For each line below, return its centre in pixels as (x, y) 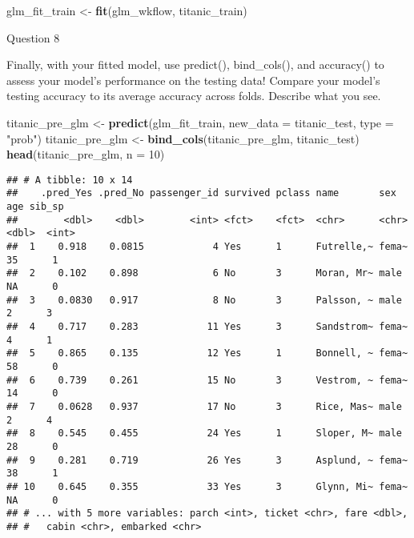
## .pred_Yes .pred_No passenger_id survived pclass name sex (201, 193)
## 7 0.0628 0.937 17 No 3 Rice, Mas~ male (204, 406)
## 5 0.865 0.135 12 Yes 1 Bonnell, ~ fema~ (207, 353)
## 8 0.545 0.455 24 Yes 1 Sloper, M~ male (204, 434)
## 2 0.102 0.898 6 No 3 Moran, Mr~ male (204, 273)
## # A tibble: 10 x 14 (70, 180)
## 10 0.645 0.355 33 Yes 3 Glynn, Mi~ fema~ (207, 486)
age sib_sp (35, 207)
